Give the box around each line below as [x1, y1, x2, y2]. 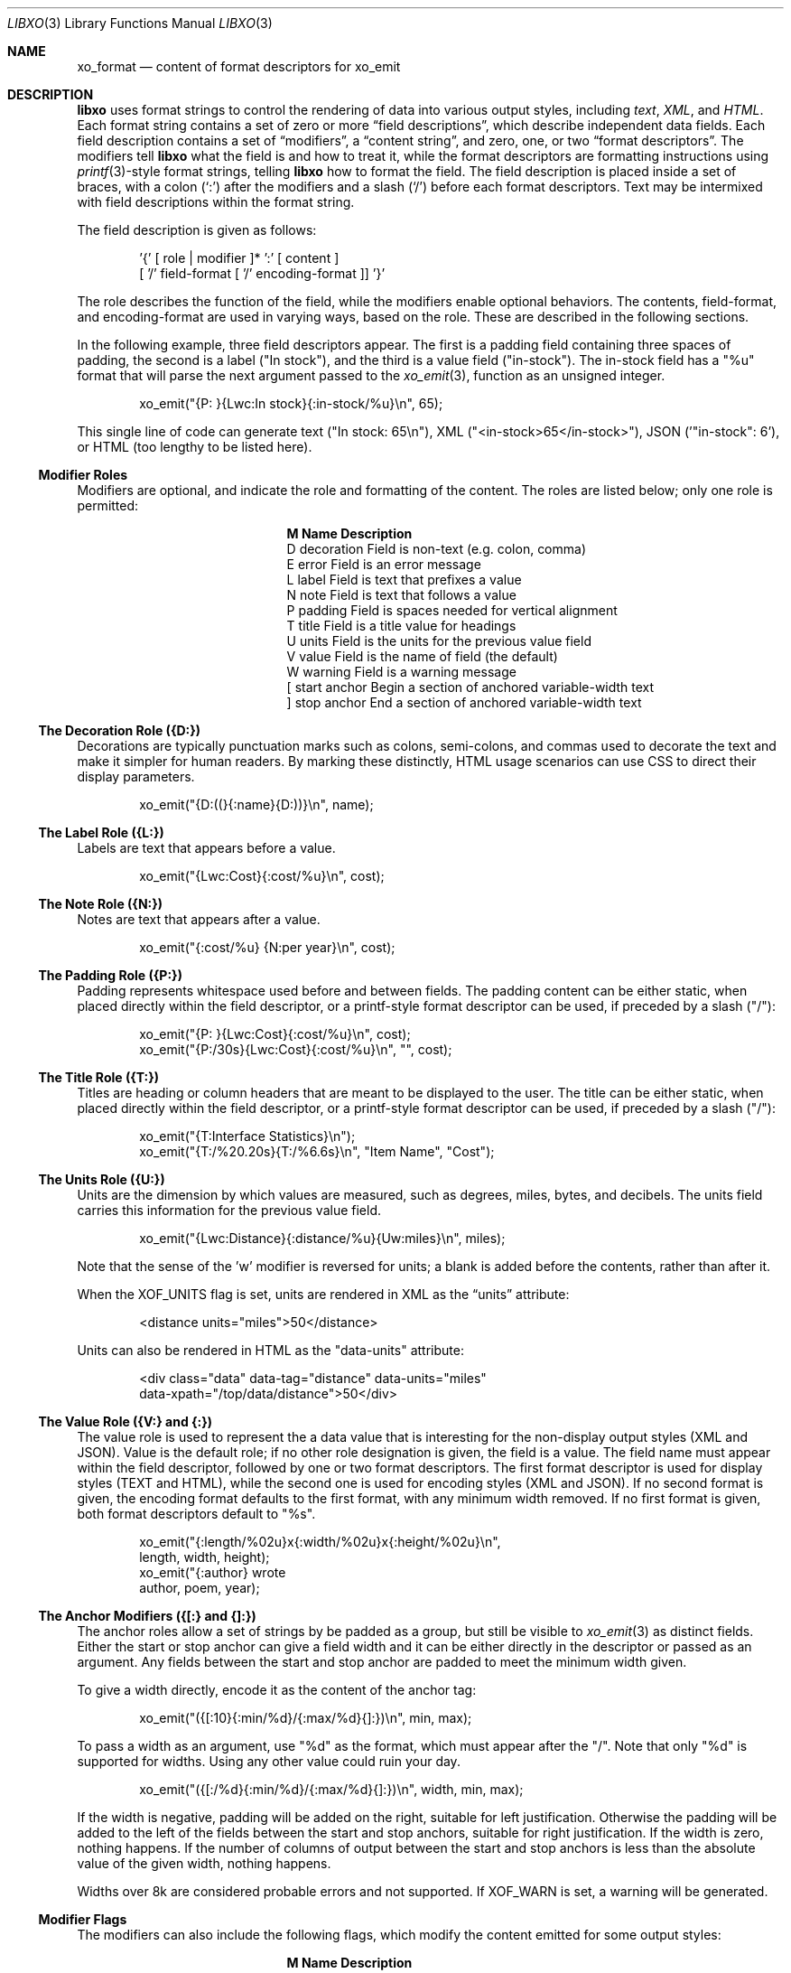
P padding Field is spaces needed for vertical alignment [286, 603, 618, 618]
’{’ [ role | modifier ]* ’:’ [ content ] [139, 250, 340, 266]
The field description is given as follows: [77, 222, 317, 238]
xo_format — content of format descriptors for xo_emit [77, 59, 401, 74]
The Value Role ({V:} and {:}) [38, 1414, 213, 1429]
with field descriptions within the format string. [77, 194, 355, 210]
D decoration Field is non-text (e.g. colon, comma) [286, 541, 587, 556]
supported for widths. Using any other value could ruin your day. [77, 1753, 461, 1769]
